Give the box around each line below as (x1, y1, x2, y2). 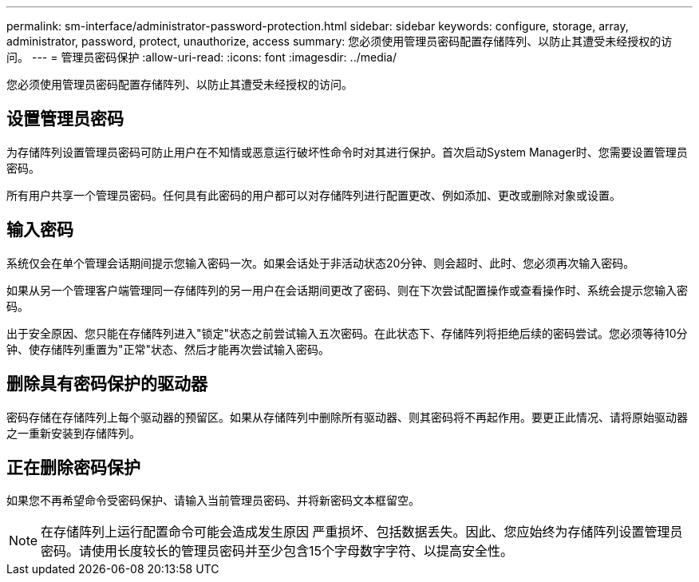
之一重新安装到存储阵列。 (6, 426, 140, 440)
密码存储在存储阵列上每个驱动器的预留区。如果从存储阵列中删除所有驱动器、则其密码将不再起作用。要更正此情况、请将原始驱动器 (6, 410, 688, 424)
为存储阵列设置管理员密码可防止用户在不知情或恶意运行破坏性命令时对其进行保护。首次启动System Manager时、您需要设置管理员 (6, 145, 688, 159)
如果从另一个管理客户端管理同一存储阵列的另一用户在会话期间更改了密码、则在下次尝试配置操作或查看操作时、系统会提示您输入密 (6, 283, 688, 297)
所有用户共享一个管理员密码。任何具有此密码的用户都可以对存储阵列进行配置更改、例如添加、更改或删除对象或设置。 (6, 188, 621, 202)
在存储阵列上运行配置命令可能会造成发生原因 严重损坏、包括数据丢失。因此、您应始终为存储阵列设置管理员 (41, 524, 683, 540)
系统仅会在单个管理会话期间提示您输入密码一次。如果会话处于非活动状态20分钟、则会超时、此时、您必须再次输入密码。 (6, 255, 635, 270)
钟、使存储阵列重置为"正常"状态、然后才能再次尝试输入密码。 (6, 342, 330, 356)
